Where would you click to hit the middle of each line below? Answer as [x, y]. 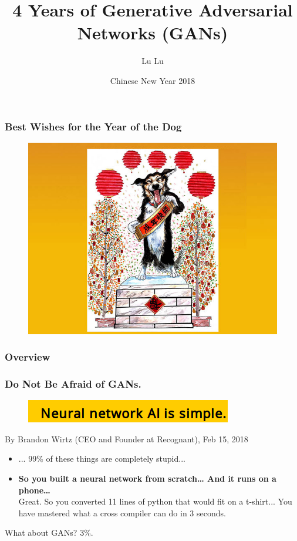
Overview [28, 357]
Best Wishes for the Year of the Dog [93, 126]
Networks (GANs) [153, 33]
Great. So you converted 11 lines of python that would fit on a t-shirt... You [155, 501]
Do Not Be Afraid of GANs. [73, 383]
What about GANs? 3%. [49, 532]
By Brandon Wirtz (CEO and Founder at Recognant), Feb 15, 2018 [126, 438]
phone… [34, 490]
